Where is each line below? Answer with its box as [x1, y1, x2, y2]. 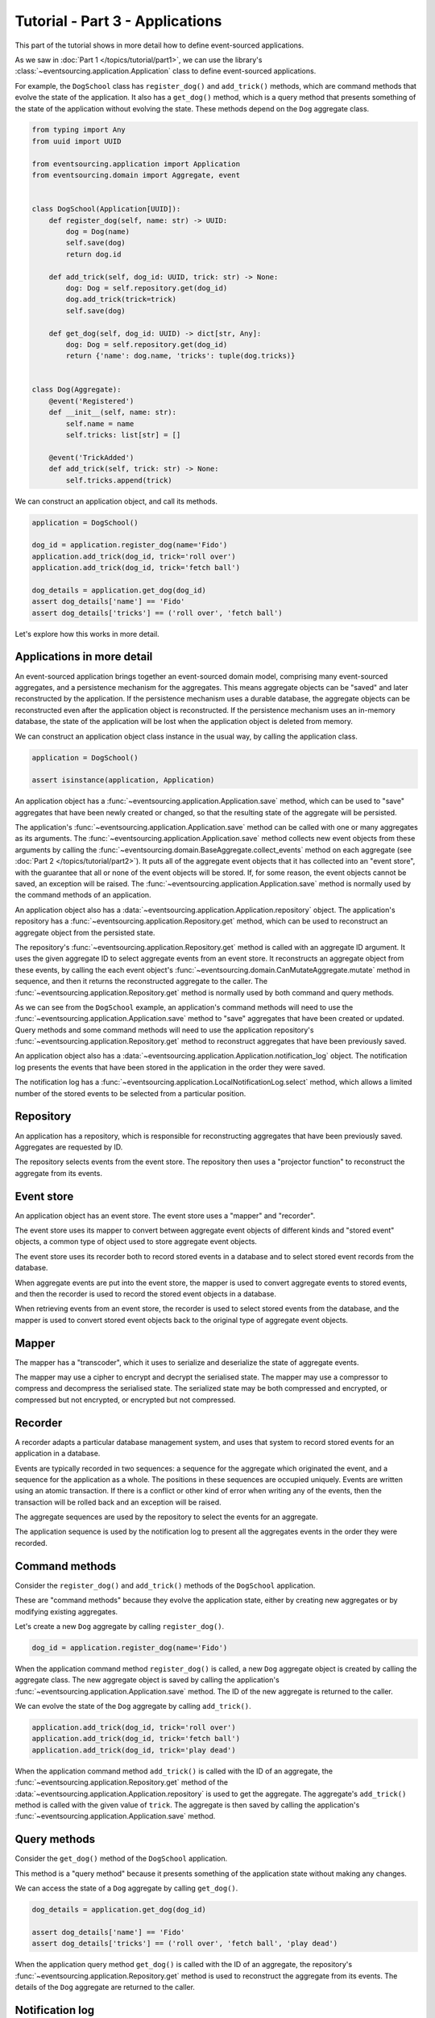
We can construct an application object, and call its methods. [14, 496, 217, 506]
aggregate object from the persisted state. [14, 927, 155, 937]
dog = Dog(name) [65, 227, 130, 236]
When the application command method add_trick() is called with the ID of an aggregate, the [14, 1766, 333, 1776]
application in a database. [14, 1449, 101, 1459]
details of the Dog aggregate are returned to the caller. [14, 1982, 195, 1992]
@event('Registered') [48, 396, 135, 405]
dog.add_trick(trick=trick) [65, 295, 177, 304]
